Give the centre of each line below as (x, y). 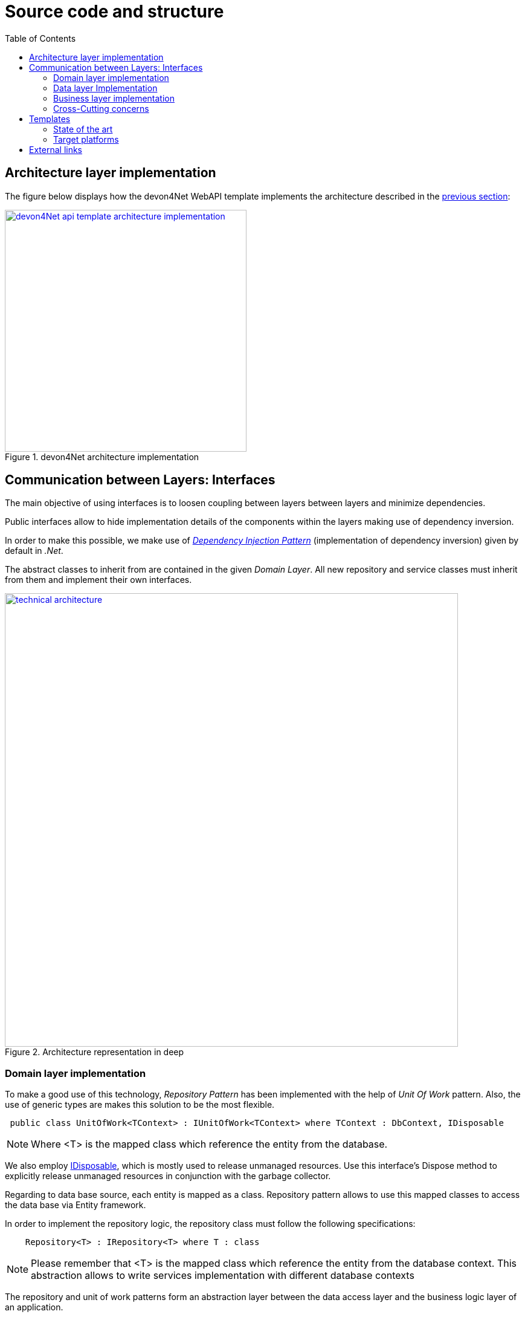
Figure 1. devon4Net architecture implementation (102, 457)
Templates (50, 119)
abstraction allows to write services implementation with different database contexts (223, 1276)
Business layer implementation (114, 98)
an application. (34, 1307)
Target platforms (86, 139)
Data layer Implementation (105, 88)
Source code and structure (114, 11)
